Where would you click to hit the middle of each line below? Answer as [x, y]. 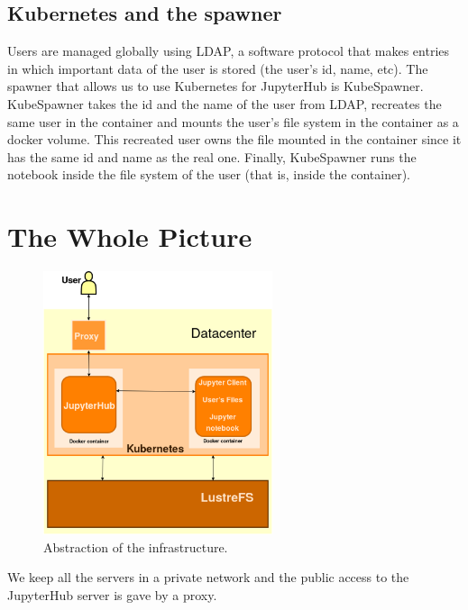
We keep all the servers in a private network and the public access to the [208, 577]
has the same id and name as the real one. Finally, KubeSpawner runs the [212, 156]
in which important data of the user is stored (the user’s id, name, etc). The [218, 68]
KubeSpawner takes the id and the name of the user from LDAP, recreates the [225, 103]
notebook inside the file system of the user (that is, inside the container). [209, 174]
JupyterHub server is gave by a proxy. [112, 594]
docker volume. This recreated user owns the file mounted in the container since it [234, 139]
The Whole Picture [130, 237]
